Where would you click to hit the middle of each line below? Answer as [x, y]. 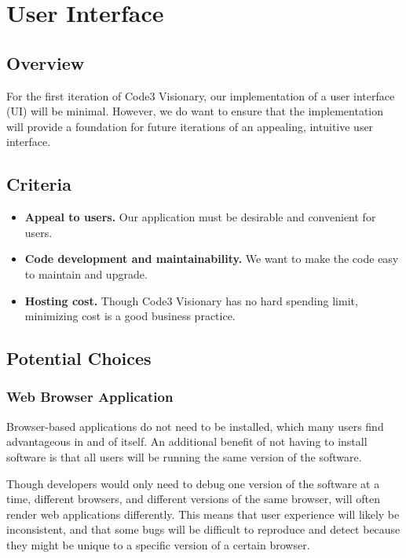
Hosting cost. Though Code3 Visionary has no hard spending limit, [191, 300]
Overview [46, 62]
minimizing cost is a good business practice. [130, 316]
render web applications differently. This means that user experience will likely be [203, 514]
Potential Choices [79, 358]
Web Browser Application [90, 397]
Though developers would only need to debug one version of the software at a [193, 483]
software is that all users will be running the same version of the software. [184, 456]
